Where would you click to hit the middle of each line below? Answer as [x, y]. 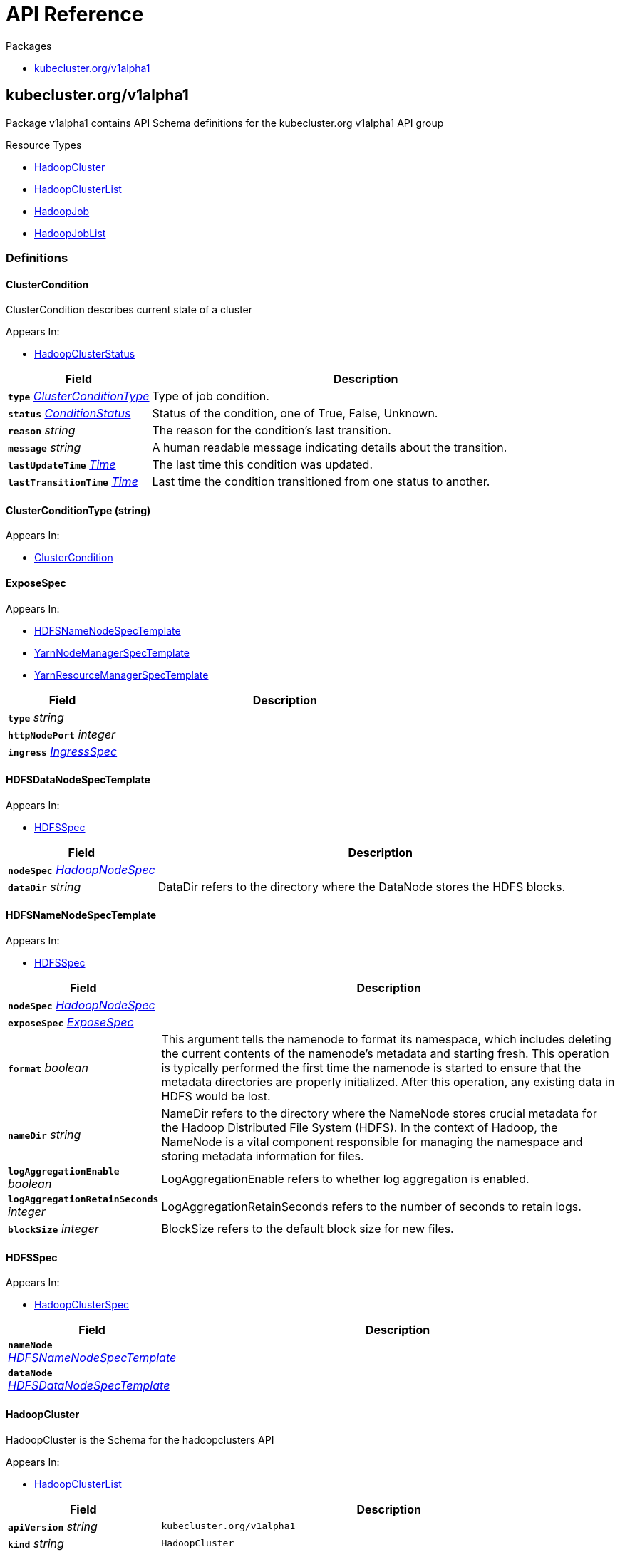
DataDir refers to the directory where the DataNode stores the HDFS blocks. [362, 886]
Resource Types [44, 145]
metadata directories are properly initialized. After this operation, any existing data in [388, 1082]
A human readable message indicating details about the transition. [330, 448]
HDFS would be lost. [216, 1097]
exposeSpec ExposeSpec [71, 1022]
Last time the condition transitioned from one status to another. [321, 482]
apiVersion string [53, 1526]
